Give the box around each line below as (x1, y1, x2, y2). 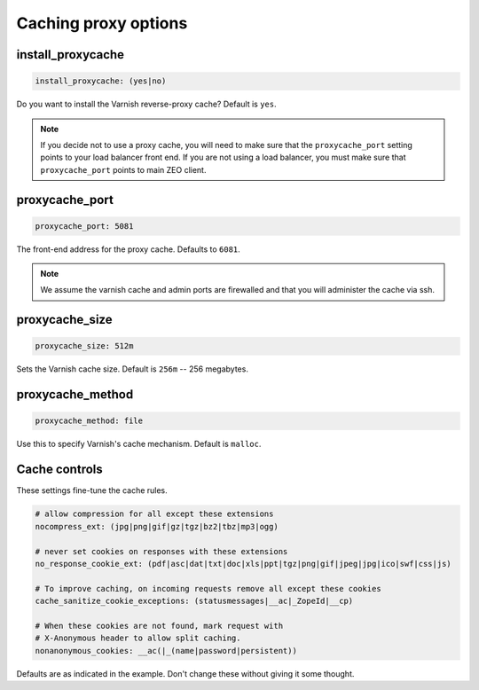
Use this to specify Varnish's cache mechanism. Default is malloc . (16, 439, 262, 450)
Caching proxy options (16, 13, 188, 33)
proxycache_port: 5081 (35, 221, 134, 231)
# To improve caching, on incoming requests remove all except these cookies (35, 584, 381, 593)
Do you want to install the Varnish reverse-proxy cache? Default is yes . (16, 98, 277, 110)
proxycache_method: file (35, 416, 144, 426)
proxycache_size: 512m (35, 341, 134, 351)
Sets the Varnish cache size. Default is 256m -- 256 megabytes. (16, 364, 248, 374)
